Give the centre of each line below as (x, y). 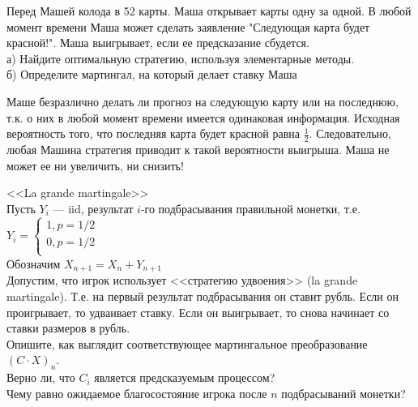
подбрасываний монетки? (343, 393)
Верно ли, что (41, 377)
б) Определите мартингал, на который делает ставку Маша (152, 74)
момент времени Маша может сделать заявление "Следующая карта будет (188, 26)
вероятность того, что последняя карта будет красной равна (154, 133)
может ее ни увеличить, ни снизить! (95, 165)
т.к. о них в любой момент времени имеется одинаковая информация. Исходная (203, 117)
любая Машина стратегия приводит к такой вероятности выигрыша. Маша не (198, 149)
